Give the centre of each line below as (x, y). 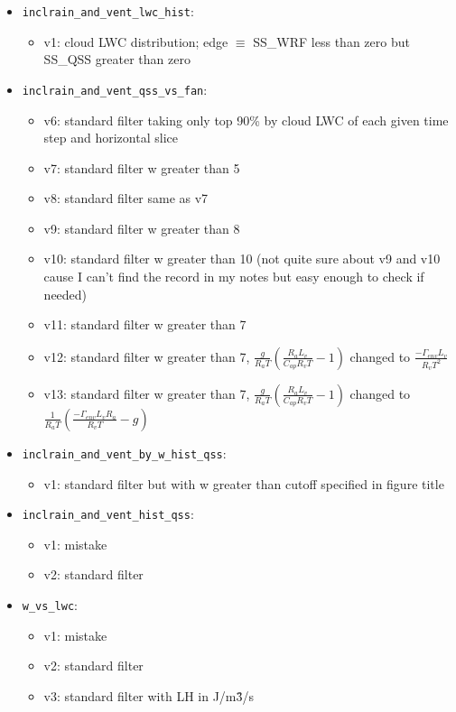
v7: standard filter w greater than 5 (142, 167)
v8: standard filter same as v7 (126, 198)
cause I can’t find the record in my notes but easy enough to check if (234, 277)
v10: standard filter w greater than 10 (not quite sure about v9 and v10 (242, 259)
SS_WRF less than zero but (331, 41)
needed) (65, 294)
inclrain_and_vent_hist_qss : (108, 514)
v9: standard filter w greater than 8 (142, 228)
